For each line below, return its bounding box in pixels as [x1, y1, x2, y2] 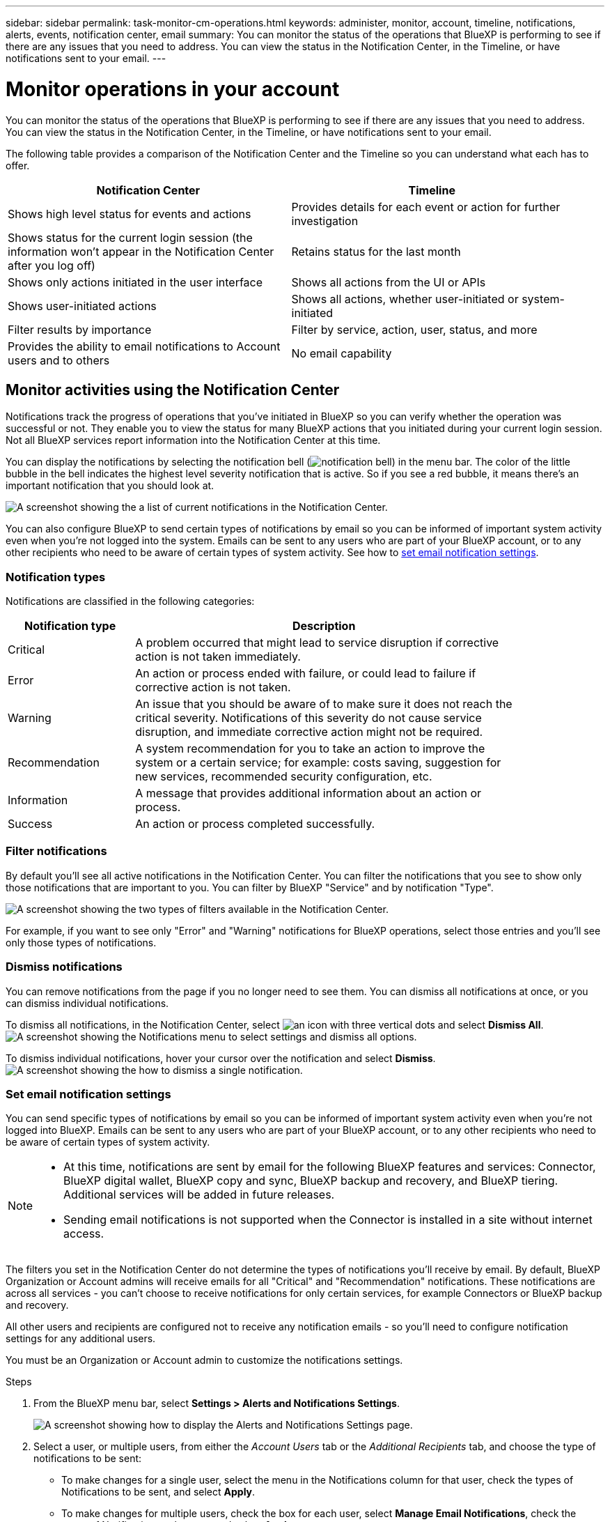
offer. [6, 159, 30, 171]
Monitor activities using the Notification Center [6, 380, 340, 399]
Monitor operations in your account [6, 77, 340, 101]
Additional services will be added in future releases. [63, 1187, 335, 1202]
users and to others [8, 353, 110, 367]
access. [63, 1227, 104, 1241]
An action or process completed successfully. [135, 817, 375, 831]
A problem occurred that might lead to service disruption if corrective [135, 636, 499, 650]
